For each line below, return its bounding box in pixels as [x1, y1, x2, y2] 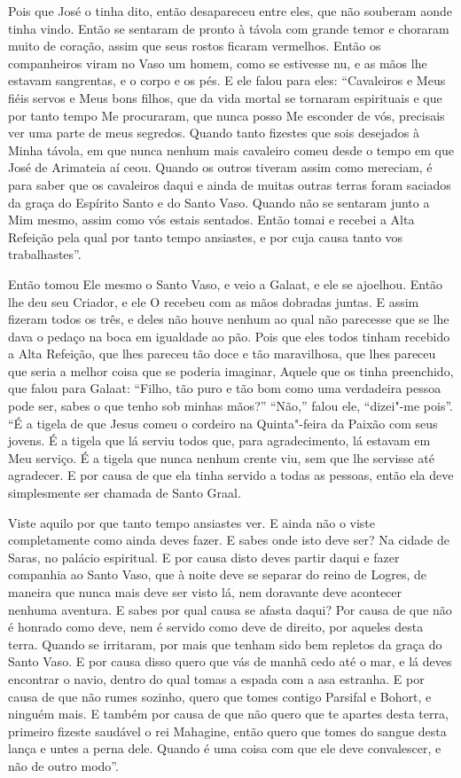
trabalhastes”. [8, 245, 82, 263]
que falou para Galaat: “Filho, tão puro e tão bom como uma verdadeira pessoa [8, 379, 441, 397]
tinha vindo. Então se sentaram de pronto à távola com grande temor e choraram [8, 19, 449, 37]
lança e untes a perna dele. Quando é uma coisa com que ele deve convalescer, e [8, 739, 441, 758]
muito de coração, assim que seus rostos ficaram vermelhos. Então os [8, 36, 381, 55]
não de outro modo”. [8, 756, 119, 774]
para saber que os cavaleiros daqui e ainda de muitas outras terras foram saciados [8, 175, 451, 193]
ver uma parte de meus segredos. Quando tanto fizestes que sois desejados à [8, 123, 419, 142]
